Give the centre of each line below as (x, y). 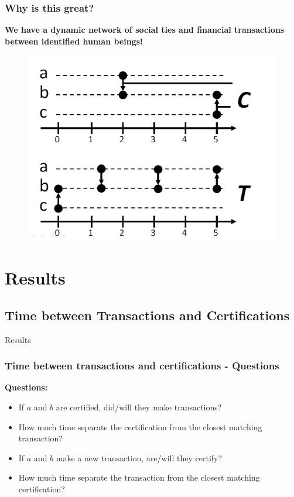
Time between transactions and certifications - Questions (142, 366)
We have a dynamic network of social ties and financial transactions (145, 30)
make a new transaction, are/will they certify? (139, 457)
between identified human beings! (74, 41)
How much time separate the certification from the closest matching (140, 426)
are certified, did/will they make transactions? (139, 407)
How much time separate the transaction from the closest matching (139, 477)
